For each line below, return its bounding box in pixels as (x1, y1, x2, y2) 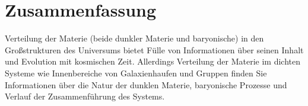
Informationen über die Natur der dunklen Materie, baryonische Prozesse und (5, 78, 287, 91)
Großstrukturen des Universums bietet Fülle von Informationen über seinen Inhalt (5, 43, 304, 56)
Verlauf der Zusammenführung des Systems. (5, 90, 165, 102)
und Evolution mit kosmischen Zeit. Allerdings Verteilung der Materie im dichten (5, 55, 300, 68)
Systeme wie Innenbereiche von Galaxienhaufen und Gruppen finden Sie (5, 66, 267, 79)
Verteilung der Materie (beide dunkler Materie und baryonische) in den (5, 32, 264, 44)
